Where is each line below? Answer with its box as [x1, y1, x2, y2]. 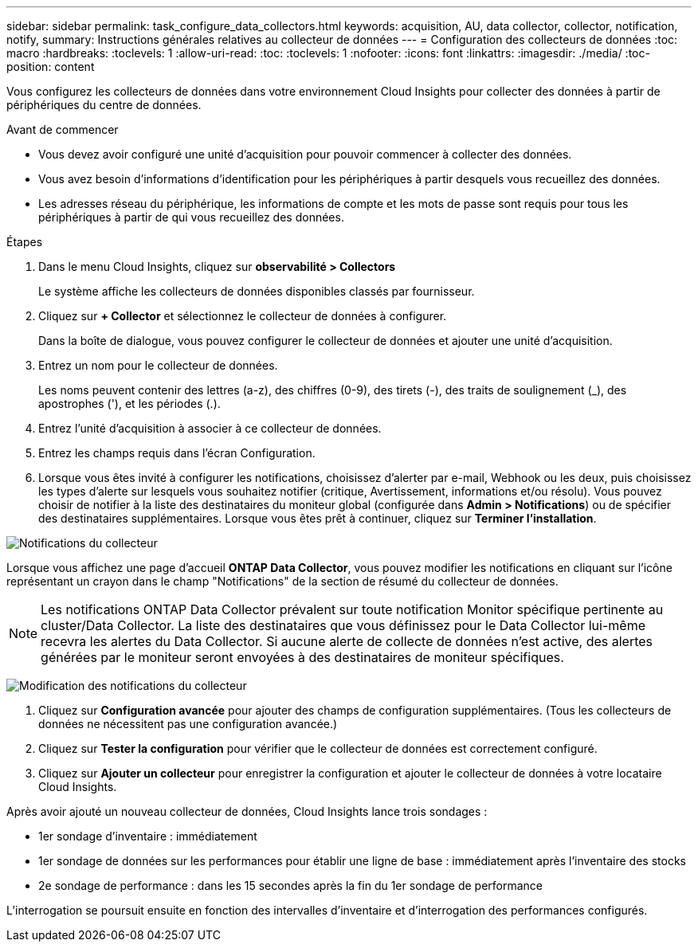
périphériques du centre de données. [6, 98, 202, 112]
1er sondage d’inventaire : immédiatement [38, 829, 257, 843]
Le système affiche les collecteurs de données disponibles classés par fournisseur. [38, 284, 475, 298]
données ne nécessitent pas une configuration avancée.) [38, 717, 338, 731]
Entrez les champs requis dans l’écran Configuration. [38, 446, 316, 460]
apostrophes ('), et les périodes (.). [38, 397, 221, 410]
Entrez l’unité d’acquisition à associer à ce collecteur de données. [38, 421, 382, 435]
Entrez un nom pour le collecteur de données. [38, 358, 278, 372]
